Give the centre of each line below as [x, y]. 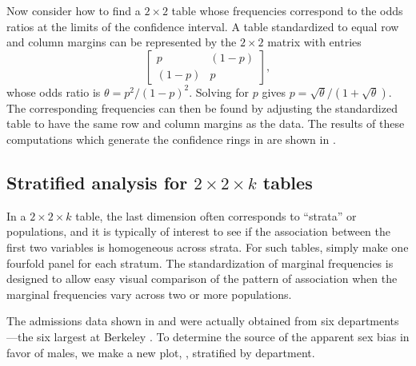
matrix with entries [314, 42]
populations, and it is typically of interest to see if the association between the [198, 231]
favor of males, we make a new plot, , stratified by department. [161, 352]
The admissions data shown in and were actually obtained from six [170, 321]
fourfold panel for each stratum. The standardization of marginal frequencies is [200, 263]
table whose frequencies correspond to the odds [287, 10]
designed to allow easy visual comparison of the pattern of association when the [202, 278]
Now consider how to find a [74, 10]
